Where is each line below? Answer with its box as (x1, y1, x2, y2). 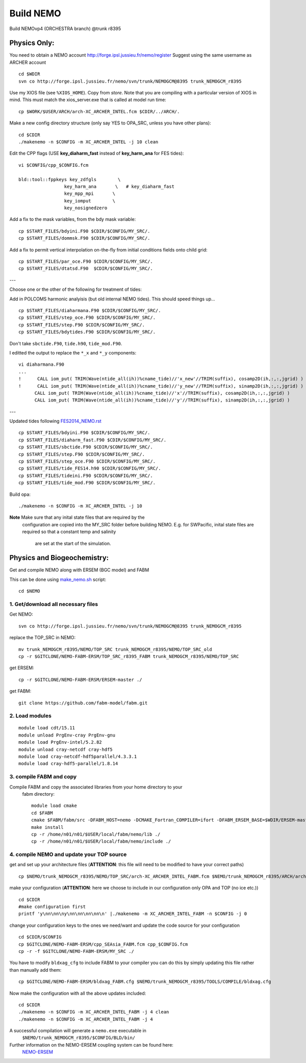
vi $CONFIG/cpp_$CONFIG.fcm (18, 162, 89, 168)
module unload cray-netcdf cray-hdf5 (18, 746, 113, 752)
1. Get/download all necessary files (9, 601, 98, 608)
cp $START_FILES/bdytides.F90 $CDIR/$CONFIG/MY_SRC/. (18, 329, 156, 335)
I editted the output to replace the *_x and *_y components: (9, 349, 137, 356)
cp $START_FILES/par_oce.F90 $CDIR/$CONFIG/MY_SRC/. (18, 259, 153, 265)
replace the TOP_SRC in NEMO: (9, 635, 76, 641)
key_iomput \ (64, 198, 116, 204)
